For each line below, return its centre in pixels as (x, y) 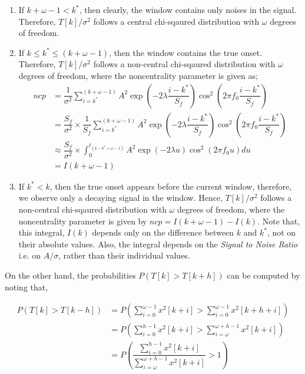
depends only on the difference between (163, 232)
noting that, (26, 287)
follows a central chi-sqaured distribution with (176, 21)
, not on (281, 232)
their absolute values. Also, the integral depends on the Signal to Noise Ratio (158, 244)
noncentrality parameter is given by (83, 221)
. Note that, (279, 221)
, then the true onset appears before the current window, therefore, (171, 186)
